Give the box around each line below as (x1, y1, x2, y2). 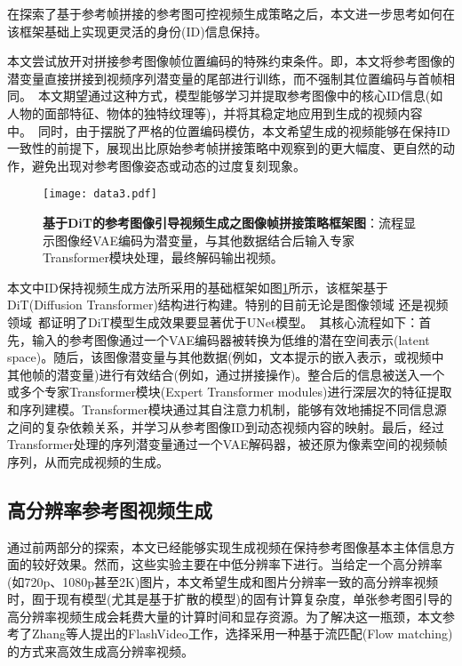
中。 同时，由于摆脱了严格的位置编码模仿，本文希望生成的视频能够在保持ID (7, 121, 450, 140)
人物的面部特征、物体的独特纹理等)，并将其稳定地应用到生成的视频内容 (7, 103, 423, 122)
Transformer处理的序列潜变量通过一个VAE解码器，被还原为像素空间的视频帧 (7, 435, 448, 453)
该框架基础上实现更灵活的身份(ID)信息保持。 (7, 21, 267, 40)
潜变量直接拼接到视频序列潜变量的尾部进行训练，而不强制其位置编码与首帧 (7, 68, 442, 87)
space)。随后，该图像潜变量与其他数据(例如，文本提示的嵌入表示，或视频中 (7, 348, 444, 366)
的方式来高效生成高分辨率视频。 (7, 642, 194, 661)
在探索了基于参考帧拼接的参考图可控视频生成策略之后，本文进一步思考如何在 (7, 4, 455, 22)
